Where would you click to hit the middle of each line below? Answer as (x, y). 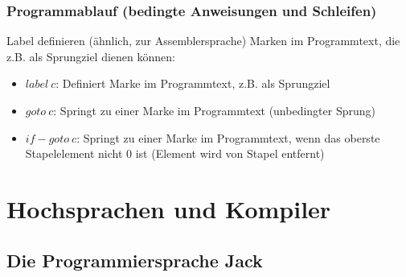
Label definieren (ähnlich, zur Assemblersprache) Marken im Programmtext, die (203, 41)
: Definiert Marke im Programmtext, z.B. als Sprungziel (193, 83)
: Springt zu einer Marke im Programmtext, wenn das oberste (228, 137)
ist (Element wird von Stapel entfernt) (230, 153)
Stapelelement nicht (74, 153)
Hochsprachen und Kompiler (169, 208)
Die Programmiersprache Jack (135, 260)
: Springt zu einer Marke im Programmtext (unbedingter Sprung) (214, 110)
